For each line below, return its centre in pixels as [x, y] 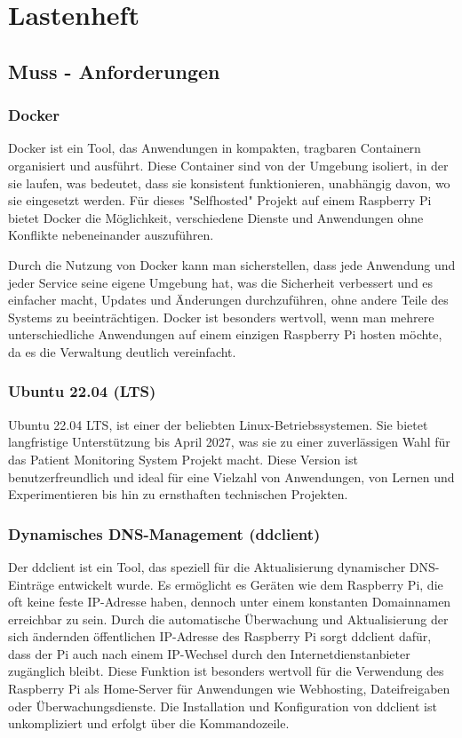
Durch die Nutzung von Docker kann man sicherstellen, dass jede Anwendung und [232, 264]
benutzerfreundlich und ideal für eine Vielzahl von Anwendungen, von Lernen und [231, 476]
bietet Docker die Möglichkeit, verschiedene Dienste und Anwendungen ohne [216, 217]
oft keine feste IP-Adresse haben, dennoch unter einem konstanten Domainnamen [230, 602]
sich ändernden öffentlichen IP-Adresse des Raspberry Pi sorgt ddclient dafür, [220, 636]
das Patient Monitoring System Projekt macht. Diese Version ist [183, 459]
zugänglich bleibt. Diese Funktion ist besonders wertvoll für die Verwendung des [226, 671]
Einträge [31, 584]
